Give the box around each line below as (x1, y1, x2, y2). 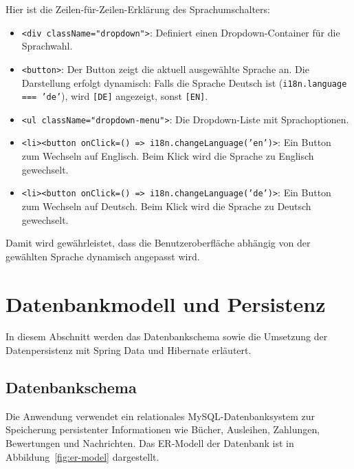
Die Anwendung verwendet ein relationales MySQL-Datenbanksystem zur (5, 408, 316, 423)
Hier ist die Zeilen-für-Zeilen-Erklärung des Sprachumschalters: (5, 2, 270, 16)
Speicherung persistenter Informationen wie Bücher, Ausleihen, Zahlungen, (5, 422, 320, 437)
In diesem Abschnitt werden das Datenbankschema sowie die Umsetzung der (5, 329, 328, 344)
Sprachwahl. (21, 39, 73, 53)
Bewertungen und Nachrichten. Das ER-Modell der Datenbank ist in (5, 436, 294, 450)
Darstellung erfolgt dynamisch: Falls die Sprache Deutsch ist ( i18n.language (21, 75, 347, 90)
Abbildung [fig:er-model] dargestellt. (5, 449, 159, 463)
